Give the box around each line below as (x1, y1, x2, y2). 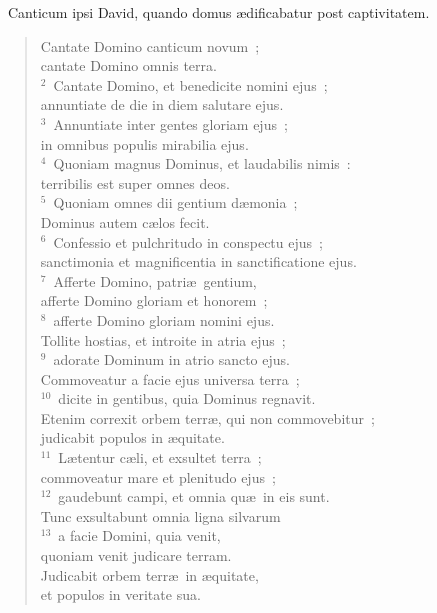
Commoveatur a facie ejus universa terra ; (40, 368, 300, 389)
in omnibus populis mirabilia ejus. (40, 133, 249, 154)
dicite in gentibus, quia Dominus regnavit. (58, 388, 316, 409)
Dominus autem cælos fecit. (40, 211, 210, 232)
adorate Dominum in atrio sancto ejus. (53, 349, 290, 370)
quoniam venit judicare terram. (40, 545, 232, 566)
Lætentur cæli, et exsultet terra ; (58, 447, 262, 468)
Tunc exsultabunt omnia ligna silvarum (40, 505, 281, 526)
